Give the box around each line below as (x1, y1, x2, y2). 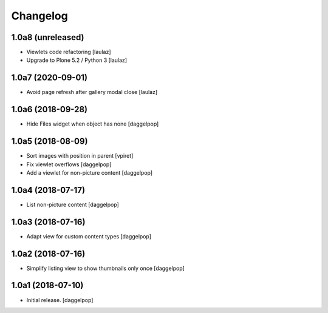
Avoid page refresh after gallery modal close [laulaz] (26, 89, 158, 96)
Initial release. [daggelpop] (26, 296, 94, 303)
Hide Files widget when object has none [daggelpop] (26, 120, 159, 127)
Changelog (11, 9, 68, 22)
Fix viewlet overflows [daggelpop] (26, 161, 112, 168)
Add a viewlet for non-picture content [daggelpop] (26, 169, 153, 176)
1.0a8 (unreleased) (11, 32, 84, 42)
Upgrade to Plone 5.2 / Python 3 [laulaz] (26, 56, 128, 64)
